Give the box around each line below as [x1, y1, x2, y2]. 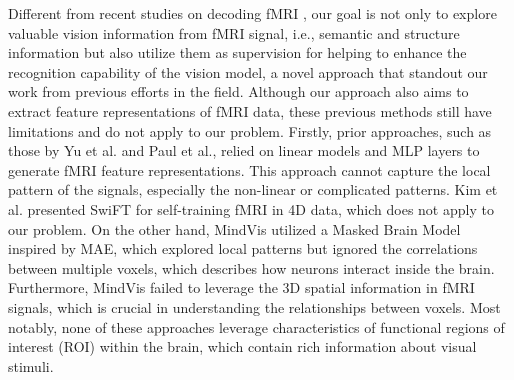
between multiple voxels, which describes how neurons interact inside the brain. [8, 257, 495, 278]
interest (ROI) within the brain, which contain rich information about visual [8, 336, 477, 357]
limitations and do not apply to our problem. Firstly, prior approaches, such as [8, 120, 492, 141]
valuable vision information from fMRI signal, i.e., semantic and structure [8, 22, 460, 43]
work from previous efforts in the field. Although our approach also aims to [8, 81, 469, 102]
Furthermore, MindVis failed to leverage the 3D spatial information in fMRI [8, 277, 475, 298]
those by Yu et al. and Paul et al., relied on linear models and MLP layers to [8, 140, 480, 161]
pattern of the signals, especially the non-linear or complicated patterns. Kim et [8, 179, 498, 200]
